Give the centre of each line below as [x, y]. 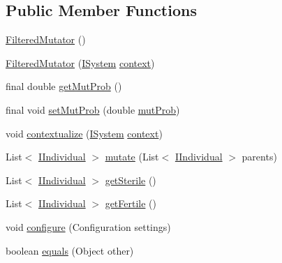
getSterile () [131, 180]
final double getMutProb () [64, 86]
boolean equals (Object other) [70, 250]
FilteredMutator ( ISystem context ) [80, 62]
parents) [259, 157]
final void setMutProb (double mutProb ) [93, 109]
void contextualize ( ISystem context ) [84, 133]
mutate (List [132, 157]
